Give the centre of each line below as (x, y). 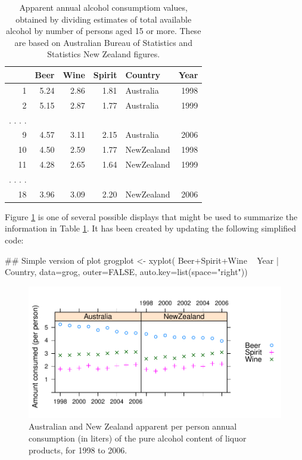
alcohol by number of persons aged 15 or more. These (103, 31)
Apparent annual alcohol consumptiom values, (103, 7)
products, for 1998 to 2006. (78, 450)
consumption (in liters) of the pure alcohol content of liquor (138, 438)
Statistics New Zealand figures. (104, 54)
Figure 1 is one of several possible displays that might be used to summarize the (151, 216)
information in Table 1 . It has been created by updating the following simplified (151, 228)
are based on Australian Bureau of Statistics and (103, 42)
